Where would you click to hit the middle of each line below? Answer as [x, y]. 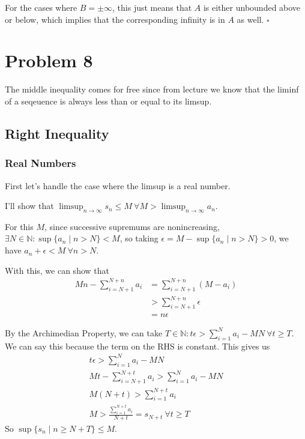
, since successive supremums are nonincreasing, [132, 226]
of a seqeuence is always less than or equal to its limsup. [108, 101]
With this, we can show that [57, 270]
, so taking [139, 238]
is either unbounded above [252, 7]
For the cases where [41, 7]
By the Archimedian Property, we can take [84, 332]
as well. [250, 19]
